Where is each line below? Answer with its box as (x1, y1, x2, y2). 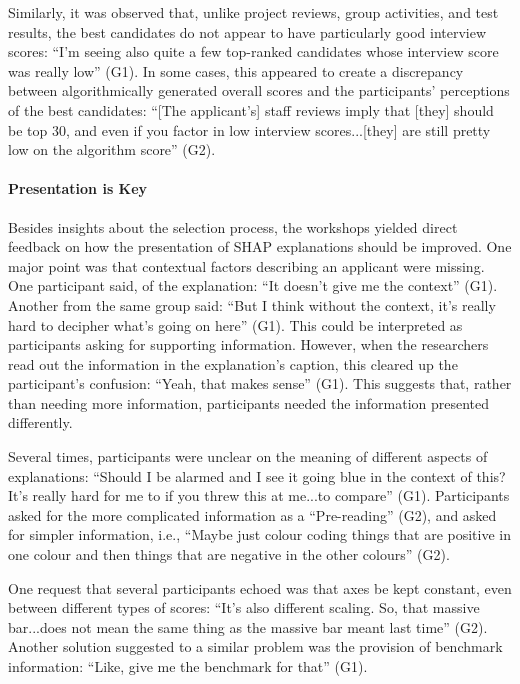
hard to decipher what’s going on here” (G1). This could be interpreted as (8, 314, 463, 335)
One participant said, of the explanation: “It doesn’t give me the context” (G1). (8, 275, 498, 296)
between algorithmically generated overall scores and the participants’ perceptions (8, 80, 510, 101)
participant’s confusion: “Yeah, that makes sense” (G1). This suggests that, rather (8, 373, 512, 394)
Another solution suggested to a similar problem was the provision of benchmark (8, 636, 503, 657)
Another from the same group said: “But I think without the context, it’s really (8, 294, 496, 315)
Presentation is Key (8, 178, 148, 199)
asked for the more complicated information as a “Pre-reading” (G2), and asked (8, 504, 497, 525)
